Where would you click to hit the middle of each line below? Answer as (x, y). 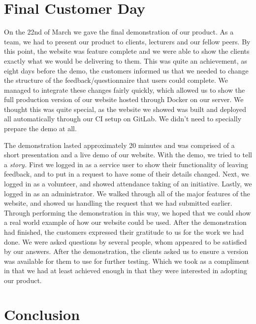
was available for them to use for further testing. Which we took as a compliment (127, 261)
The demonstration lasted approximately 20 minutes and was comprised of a (119, 145)
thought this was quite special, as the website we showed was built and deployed (125, 109)
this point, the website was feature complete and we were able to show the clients (127, 51)
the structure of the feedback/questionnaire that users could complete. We (116, 80)
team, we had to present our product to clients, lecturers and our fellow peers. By (127, 41)
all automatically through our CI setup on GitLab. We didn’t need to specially (123, 119)
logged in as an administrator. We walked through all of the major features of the (127, 193)
